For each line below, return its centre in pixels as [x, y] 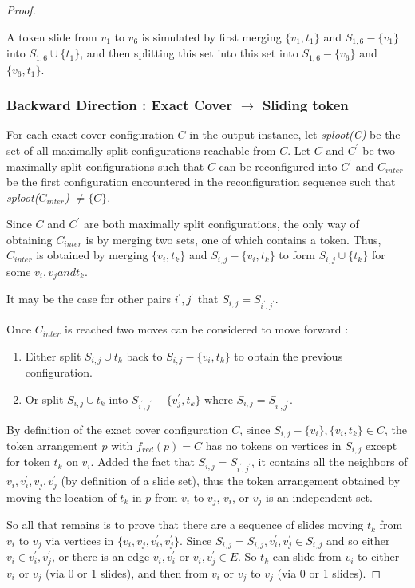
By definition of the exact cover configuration [117, 429]
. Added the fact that [142, 462]
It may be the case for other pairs [89, 299]
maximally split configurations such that [105, 166]
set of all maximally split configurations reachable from [141, 150]
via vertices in [80, 540]
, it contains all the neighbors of [330, 462]
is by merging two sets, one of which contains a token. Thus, [233, 239]
